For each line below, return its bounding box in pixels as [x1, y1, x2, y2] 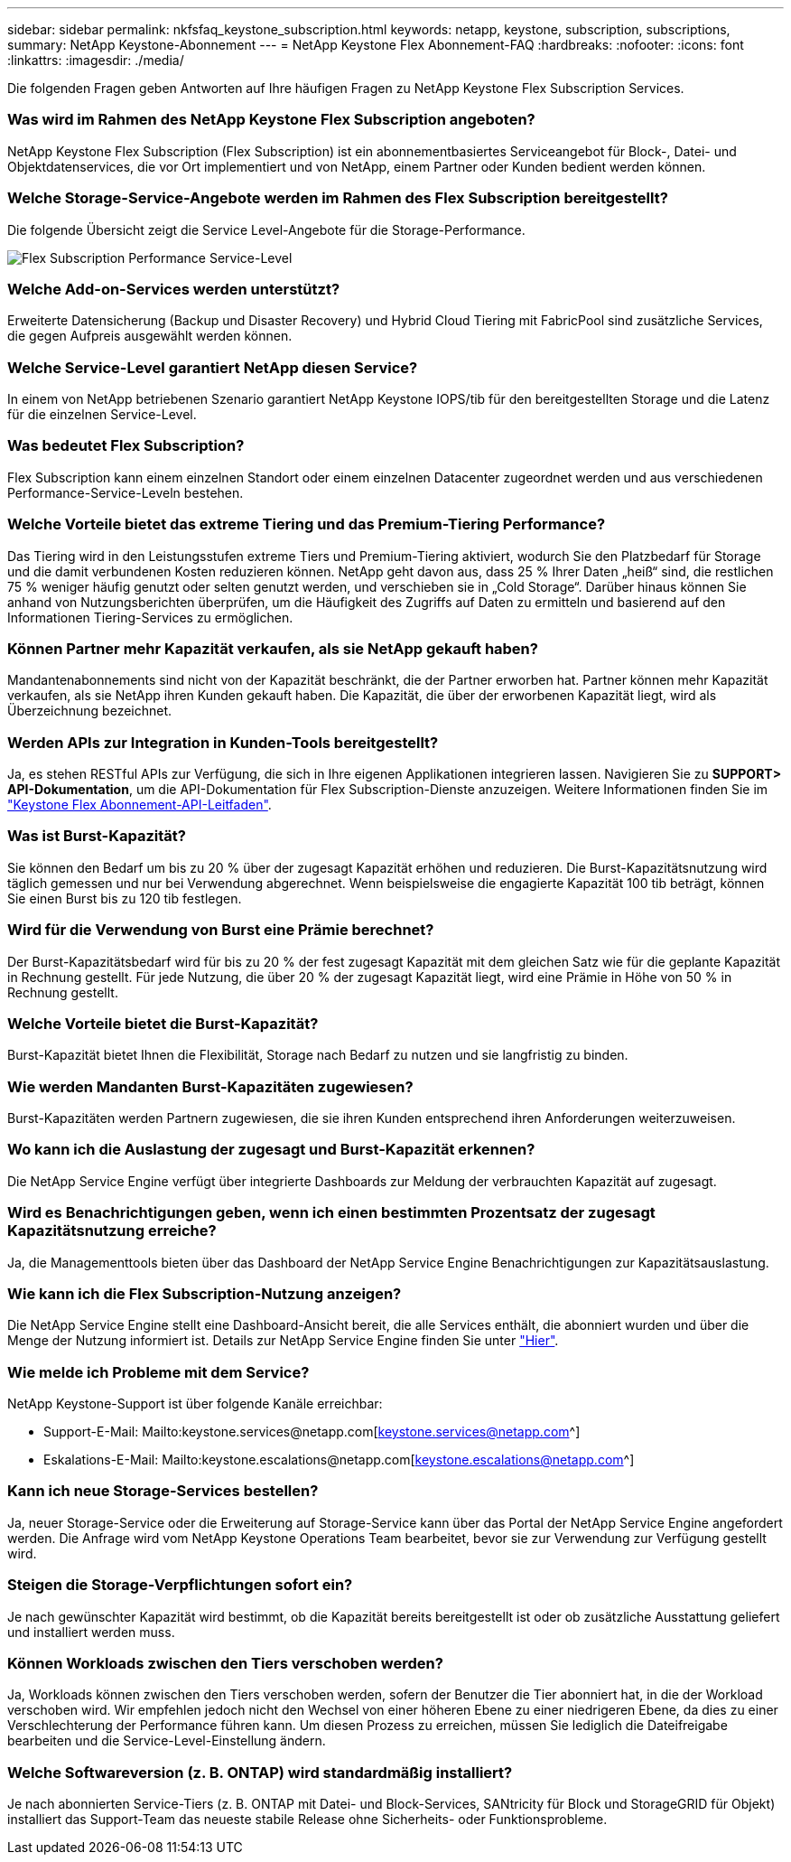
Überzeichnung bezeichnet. [7, 703, 172, 719]
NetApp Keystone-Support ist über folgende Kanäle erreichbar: [7, 1396, 383, 1411]
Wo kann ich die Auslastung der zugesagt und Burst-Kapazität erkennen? [7, 1140, 535, 1159]
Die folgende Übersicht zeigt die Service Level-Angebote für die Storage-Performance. [7, 221, 526, 238]
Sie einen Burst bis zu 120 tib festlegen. [7, 890, 242, 906]
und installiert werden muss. [7, 1623, 175, 1640]
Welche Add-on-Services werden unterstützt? [7, 279, 340, 298]
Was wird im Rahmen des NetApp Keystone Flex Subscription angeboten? [7, 110, 535, 129]
